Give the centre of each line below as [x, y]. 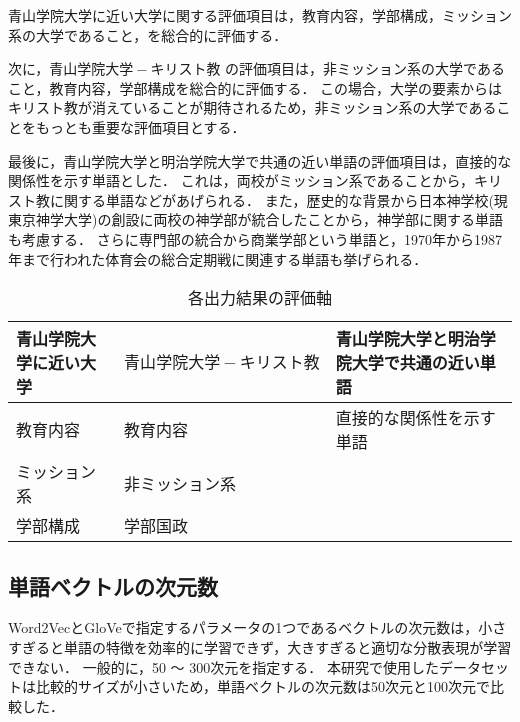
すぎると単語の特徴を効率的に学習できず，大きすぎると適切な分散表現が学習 [260, 646]
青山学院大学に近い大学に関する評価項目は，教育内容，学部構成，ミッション [260, 15]
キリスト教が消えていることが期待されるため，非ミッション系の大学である [252, 107]
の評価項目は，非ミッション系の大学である [365, 68]
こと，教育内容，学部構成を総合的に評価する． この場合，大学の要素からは [255, 87]
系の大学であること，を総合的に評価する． [148, 34]
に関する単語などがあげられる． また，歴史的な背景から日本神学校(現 [278, 199]
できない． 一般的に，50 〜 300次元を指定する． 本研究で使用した [223, 666]
